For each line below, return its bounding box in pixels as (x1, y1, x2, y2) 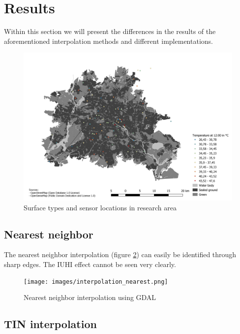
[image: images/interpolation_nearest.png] (24, 278, 168, 285)
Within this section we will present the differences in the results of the (4, 26, 216, 36)
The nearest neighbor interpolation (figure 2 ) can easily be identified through (4, 249, 237, 260)
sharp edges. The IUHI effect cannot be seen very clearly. (4, 259, 176, 269)
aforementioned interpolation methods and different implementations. (4, 35, 213, 46)
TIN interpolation (4, 316, 97, 332)
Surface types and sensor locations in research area (24, 202, 177, 212)
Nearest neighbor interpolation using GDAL (24, 292, 156, 302)
